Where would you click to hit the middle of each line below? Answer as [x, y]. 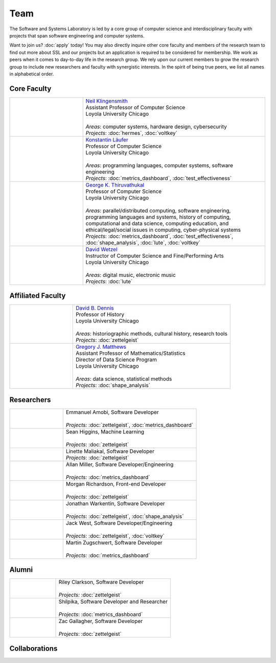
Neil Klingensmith [107, 101]
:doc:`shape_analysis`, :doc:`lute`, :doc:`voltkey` [143, 243]
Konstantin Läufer [107, 139]
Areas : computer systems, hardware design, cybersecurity [156, 127]
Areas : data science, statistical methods [124, 379]
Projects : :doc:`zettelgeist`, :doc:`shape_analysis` [125, 516]
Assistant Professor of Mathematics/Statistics [131, 353]
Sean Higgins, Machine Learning [105, 432]
